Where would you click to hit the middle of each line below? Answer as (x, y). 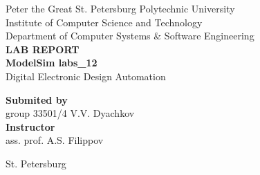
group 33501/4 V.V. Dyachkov (70, 113)
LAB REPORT (43, 49)
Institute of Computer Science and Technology (104, 22)
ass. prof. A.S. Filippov (55, 140)
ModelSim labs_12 (52, 63)
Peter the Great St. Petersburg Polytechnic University (120, 8)
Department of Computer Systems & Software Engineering (130, 36)
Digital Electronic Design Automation (86, 76)
